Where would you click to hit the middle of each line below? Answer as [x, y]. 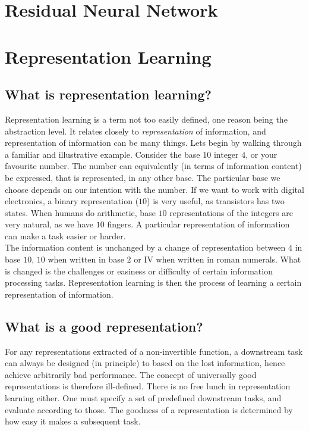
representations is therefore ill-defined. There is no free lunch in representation [148, 386]
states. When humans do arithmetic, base [80, 212]
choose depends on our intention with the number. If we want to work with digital [154, 189]
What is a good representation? [104, 326]
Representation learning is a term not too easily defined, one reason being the [146, 119]
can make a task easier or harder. [65, 235]
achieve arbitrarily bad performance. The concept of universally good [131, 374]
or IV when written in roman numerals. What [217, 259]
